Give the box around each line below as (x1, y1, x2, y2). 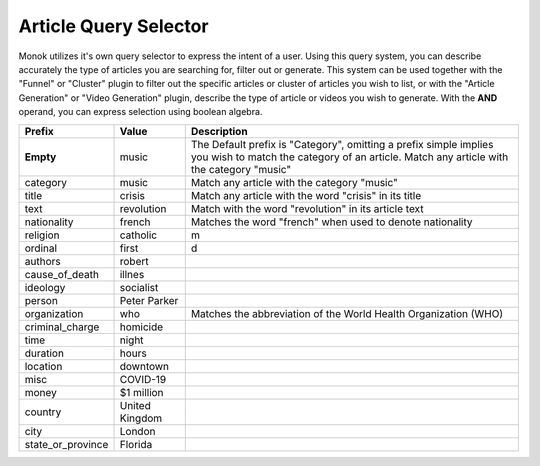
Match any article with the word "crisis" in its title (190, 188, 422, 202)
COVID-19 (119, 372, 167, 386)
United (119, 398, 152, 412)
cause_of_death (24, 267, 100, 281)
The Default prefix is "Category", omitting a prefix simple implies (190, 137, 494, 151)
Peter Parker (119, 293, 179, 307)
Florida (119, 437, 153, 451)
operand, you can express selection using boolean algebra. (18, 106, 263, 118)
